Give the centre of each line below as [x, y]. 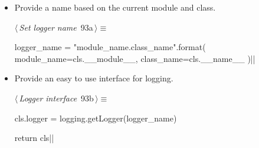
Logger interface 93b [56, 98]
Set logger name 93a [56, 27]
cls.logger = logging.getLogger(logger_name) [96, 118]
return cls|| [34, 138]
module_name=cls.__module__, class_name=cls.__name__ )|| [135, 58]
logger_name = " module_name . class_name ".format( [110, 47]
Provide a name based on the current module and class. [115, 7]
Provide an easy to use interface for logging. [94, 78]
